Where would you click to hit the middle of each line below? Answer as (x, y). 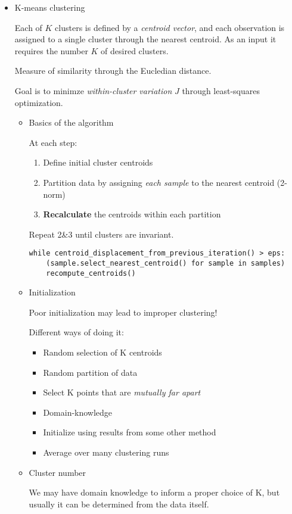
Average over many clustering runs (106, 452)
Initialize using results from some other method (130, 432)
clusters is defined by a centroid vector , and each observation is (170, 27)
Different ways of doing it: (76, 332)
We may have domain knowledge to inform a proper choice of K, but (154, 492)
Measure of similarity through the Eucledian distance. (113, 71)
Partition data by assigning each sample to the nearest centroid (159, 182)
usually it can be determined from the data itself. (119, 504)
